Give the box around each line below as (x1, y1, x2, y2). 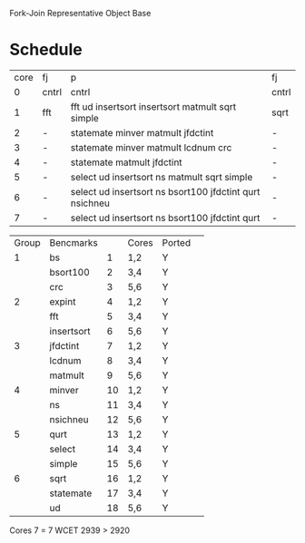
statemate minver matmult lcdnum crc (70, 141, 232, 153)
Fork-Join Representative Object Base (9, 8, 152, 18)
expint (49, 295, 76, 307)
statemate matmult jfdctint (70, 156, 183, 169)
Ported (162, 236, 192, 248)
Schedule (9, 40, 84, 60)
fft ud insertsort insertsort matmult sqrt (70, 100, 237, 112)
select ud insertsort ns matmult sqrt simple (70, 170, 253, 183)
